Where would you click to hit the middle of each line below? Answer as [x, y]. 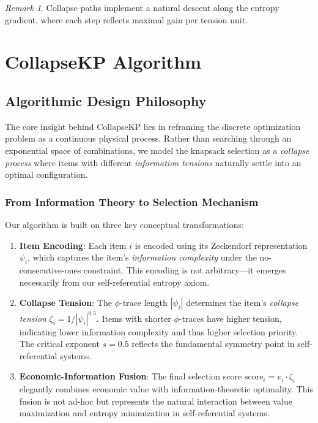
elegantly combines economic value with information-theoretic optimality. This [166, 389]
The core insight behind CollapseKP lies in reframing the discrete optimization [153, 126]
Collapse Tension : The [65, 303]
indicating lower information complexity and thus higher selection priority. [159, 331]
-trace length [143, 303]
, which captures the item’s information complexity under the [142, 257]
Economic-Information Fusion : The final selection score [131, 376]
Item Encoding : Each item [73, 245]
